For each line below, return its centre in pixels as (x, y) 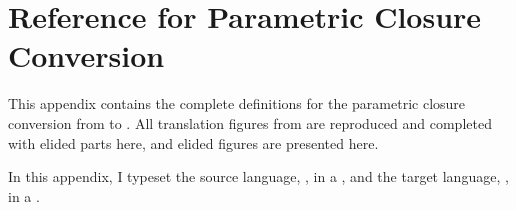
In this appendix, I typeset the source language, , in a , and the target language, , (258, 176)
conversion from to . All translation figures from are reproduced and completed (250, 122)
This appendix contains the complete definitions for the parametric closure (237, 103)
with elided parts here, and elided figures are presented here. (193, 142)
